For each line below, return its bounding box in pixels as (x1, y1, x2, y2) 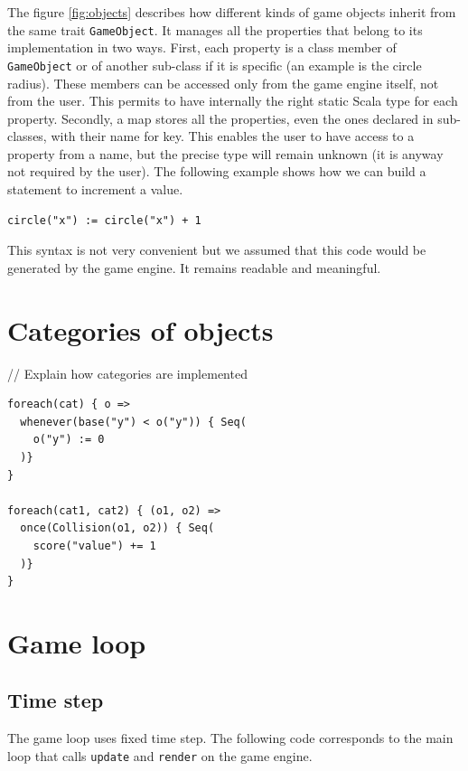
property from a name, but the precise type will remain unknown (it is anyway (7, 144, 444, 163)
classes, (7, 127, 47, 146)
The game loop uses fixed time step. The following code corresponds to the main (7, 729, 454, 747)
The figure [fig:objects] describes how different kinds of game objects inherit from (7, 3, 456, 21)
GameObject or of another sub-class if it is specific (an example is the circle (7, 55, 422, 74)
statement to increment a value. (7, 180, 183, 199)
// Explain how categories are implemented (7, 363, 248, 382)
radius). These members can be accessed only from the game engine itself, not (7, 73, 439, 92)
